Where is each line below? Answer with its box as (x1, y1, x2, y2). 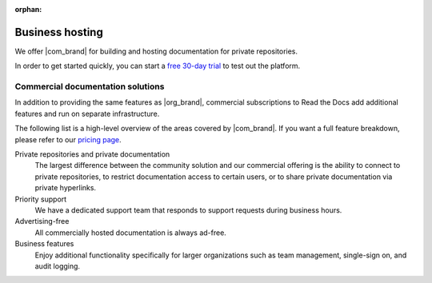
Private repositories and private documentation (14, 149, 170, 159)
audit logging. (34, 261, 80, 271)
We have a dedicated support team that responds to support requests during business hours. (34, 205, 342, 215)
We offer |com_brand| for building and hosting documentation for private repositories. (14, 46, 298, 56)
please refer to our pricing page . (14, 134, 122, 144)
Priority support (14, 194, 67, 204)
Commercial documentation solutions (14, 81, 165, 92)
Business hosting (14, 25, 103, 39)
